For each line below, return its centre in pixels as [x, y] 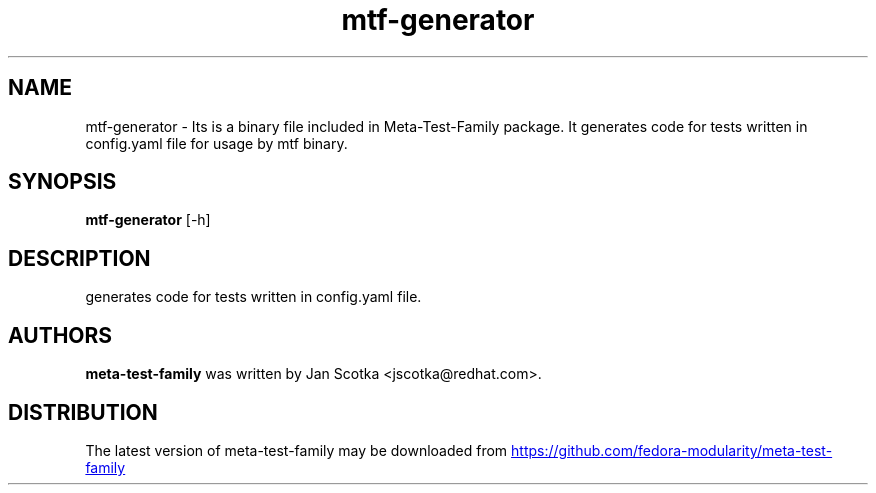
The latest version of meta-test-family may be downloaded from [296, 450]
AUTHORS [60, 335]
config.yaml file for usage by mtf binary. [216, 143]
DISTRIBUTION [83, 412]
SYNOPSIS [62, 182]
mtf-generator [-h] [148, 220]
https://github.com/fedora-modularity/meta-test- [672, 450]
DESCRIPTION [79, 258]
